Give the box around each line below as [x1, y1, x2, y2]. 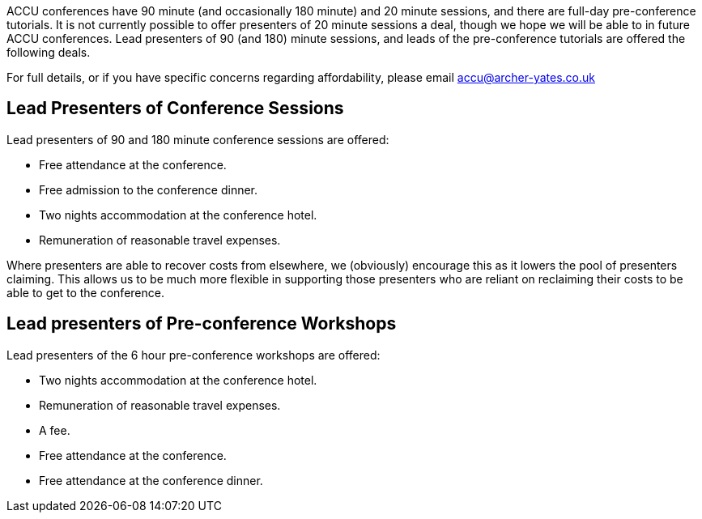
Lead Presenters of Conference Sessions [6, 98, 344, 119]
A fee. [39, 423, 70, 437]
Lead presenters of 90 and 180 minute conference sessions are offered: [6, 132, 389, 147]
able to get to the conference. [6, 285, 164, 300]
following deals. [6, 45, 91, 59]
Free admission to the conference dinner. [39, 182, 258, 197]
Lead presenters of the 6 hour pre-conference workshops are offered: [6, 347, 381, 362]
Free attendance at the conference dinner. [39, 473, 263, 487]
